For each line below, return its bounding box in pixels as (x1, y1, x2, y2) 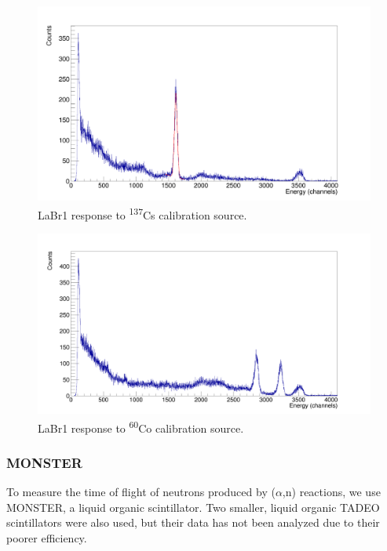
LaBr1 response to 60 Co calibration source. (38, 417, 244, 436)
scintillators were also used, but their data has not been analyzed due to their (6, 514, 380, 531)
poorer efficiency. (6, 529, 87, 546)
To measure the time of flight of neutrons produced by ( (6, 484, 276, 500)
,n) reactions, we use (282, 484, 381, 500)
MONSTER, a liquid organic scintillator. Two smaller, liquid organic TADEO (6, 498, 380, 515)
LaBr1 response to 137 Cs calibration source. (38, 204, 247, 223)
